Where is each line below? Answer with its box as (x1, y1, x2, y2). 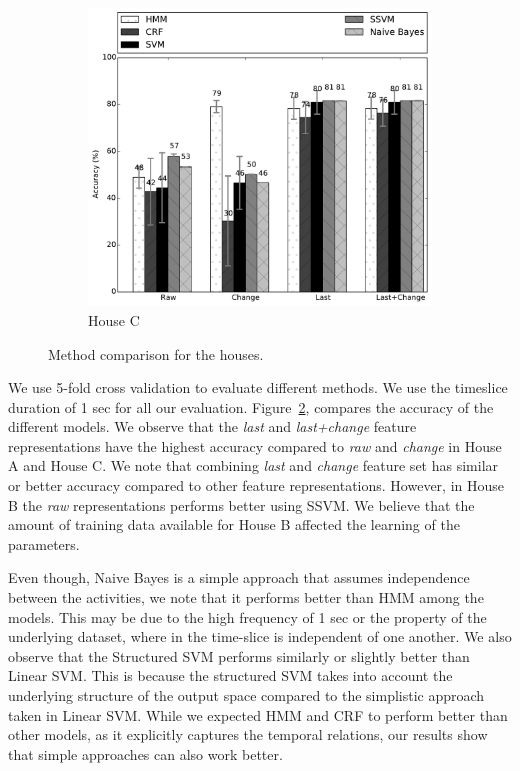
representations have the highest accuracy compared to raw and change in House (8, 435, 502, 456)
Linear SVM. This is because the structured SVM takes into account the (8, 665, 453, 686)
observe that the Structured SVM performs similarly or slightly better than (8, 645, 470, 666)
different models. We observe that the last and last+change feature (8, 416, 417, 437)
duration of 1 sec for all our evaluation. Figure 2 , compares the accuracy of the (8, 396, 494, 417)
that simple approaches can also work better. (8, 743, 283, 764)
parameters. (8, 533, 80, 554)
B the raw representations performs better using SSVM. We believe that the (8, 494, 475, 515)
